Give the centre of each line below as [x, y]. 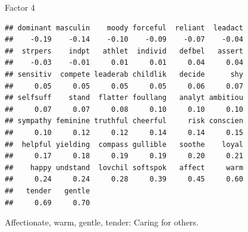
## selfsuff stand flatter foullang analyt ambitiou [124, 98]
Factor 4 [20, 7]
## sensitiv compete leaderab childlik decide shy [124, 74]
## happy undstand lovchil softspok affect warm [124, 167]
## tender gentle [48, 191]
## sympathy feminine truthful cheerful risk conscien [124, 121]
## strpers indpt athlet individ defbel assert [124, 51]
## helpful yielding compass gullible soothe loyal [124, 144]
